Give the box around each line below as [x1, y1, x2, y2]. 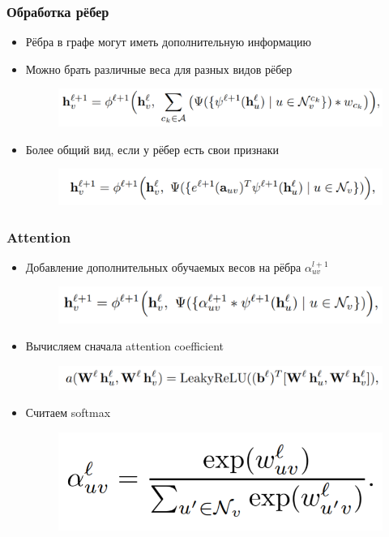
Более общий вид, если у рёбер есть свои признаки [25, 140, 280, 157]
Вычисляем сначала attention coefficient [25, 337, 224, 354]
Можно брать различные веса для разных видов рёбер [25, 60, 293, 77]
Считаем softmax [25, 404, 111, 421]
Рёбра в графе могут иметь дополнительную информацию [25, 33, 312, 50]
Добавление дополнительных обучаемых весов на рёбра [25, 258, 301, 275]
